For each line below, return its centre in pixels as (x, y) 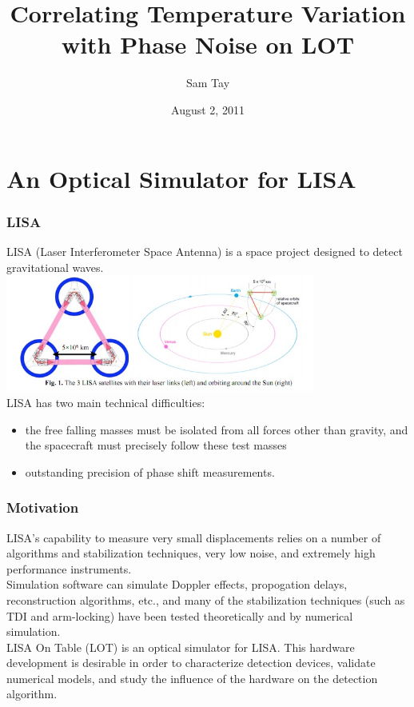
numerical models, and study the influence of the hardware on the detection (192, 678)
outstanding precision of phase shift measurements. (150, 471)
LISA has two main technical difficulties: (106, 402)
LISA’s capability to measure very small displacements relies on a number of (194, 537)
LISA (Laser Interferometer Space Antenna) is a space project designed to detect (205, 251)
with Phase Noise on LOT (208, 44)
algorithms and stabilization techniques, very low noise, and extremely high (191, 553)
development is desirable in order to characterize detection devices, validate (191, 663)
